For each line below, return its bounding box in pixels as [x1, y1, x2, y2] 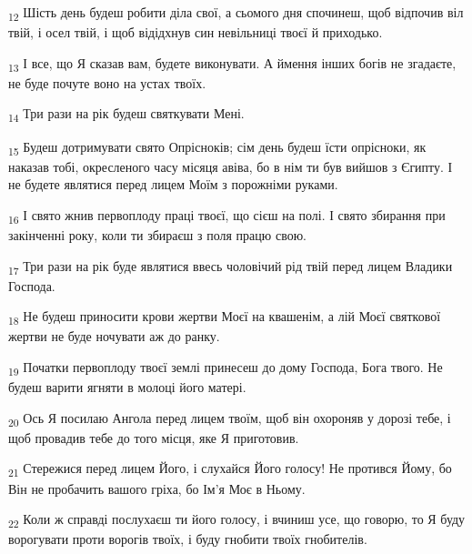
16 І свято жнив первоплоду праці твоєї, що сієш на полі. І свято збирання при [8, 205, 446, 227]
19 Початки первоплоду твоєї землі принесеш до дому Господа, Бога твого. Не [8, 358, 443, 378]
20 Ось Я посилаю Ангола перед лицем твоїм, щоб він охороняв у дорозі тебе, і [8, 408, 451, 429]
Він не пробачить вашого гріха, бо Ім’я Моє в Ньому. [8, 478, 306, 498]
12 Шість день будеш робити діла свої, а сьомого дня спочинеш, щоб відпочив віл [8, 3, 464, 24]
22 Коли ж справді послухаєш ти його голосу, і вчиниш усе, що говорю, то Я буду [8, 509, 466, 530]
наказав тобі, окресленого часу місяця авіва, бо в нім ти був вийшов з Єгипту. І [8, 156, 453, 176]
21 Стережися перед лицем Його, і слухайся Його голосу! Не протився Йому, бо [8, 458, 452, 480]
